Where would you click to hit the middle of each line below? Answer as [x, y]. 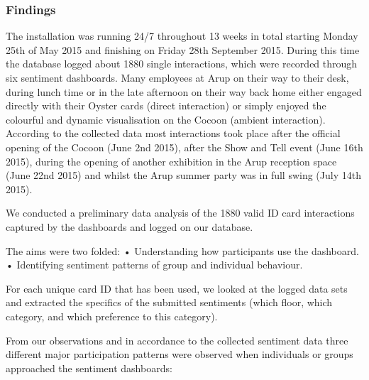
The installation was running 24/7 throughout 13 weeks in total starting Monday [182, 36]
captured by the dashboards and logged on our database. [130, 226]
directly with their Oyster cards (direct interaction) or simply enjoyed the [166, 105]
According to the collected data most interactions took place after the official [173, 133]
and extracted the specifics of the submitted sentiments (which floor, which [169, 302]
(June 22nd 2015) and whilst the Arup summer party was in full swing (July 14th [183, 175]
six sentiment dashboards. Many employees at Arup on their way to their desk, [177, 77]
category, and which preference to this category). [112, 316]
